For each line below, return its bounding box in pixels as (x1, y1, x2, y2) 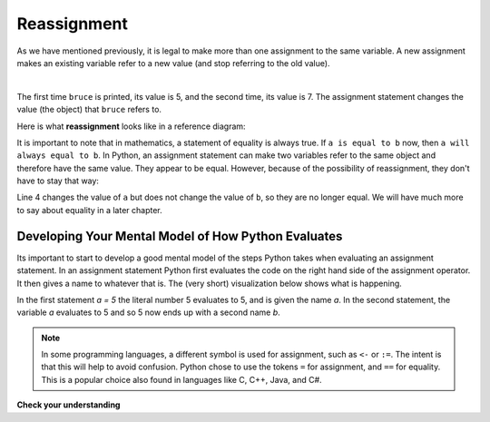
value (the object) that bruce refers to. (16, 104, 162, 115)
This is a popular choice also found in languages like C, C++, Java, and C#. (41, 374, 322, 385)
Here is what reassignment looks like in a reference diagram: (16, 121, 246, 132)
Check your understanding (16, 399, 121, 410)
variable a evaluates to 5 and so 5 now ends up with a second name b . (16, 307, 280, 318)
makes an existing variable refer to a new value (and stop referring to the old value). (16, 57, 330, 68)
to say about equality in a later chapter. (16, 204, 162, 215)
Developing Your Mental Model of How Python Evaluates (16, 228, 343, 244)
